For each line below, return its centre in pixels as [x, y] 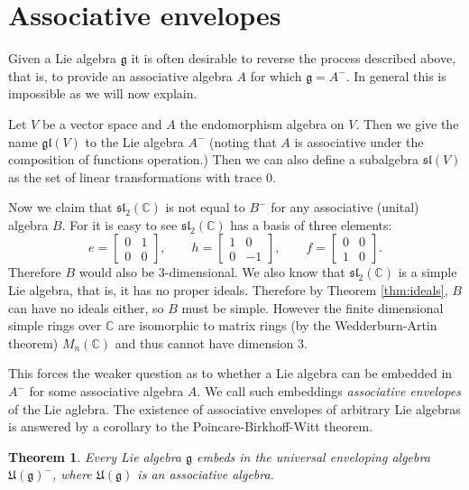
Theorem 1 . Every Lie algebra [95, 456]
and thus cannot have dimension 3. [211, 342]
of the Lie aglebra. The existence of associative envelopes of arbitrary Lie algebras [234, 408]
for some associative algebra [106, 391]
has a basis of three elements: [311, 224]
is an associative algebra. [206, 474]
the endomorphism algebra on [262, 123]
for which [276, 75]
